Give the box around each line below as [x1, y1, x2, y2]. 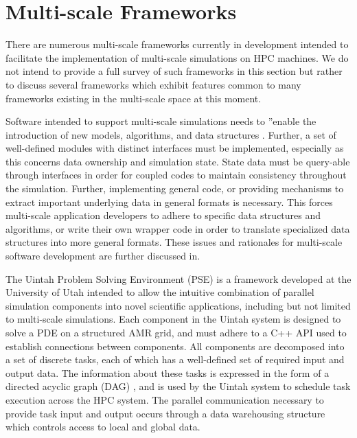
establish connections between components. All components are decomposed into [5, 338, 345, 353]
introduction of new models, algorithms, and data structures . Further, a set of [5, 127, 336, 141]
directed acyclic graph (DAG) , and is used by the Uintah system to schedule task [5, 379, 351, 393]
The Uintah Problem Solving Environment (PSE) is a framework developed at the [5, 271, 352, 286]
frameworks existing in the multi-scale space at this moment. [5, 91, 262, 105]
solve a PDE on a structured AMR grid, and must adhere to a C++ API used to [5, 325, 347, 339]
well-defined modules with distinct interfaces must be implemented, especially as [5, 141, 344, 155]
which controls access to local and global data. [5, 419, 200, 434]
